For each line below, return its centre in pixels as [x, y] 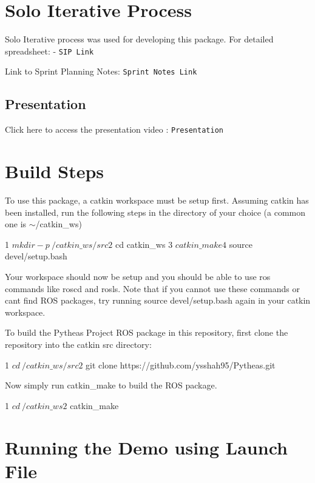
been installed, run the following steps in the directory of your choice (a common [155, 212]
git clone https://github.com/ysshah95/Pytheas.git [181, 365]
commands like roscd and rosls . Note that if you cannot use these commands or [152, 288]
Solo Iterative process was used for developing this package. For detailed [139, 39]
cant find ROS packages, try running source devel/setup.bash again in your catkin [158, 300]
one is [16, 224]
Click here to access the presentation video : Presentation [114, 129]
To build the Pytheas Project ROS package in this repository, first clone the [147, 332]
